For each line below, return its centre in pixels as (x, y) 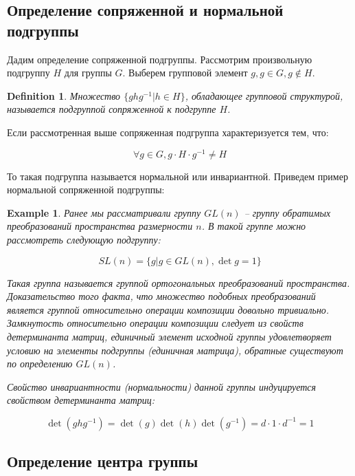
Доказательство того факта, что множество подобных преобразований (161, 296)
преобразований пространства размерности (100, 226)
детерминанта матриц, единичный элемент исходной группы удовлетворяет (169, 336)
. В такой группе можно (254, 226)
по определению (40, 364)
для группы (88, 73)
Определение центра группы (103, 461)
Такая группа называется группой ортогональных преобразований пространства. (179, 282)
